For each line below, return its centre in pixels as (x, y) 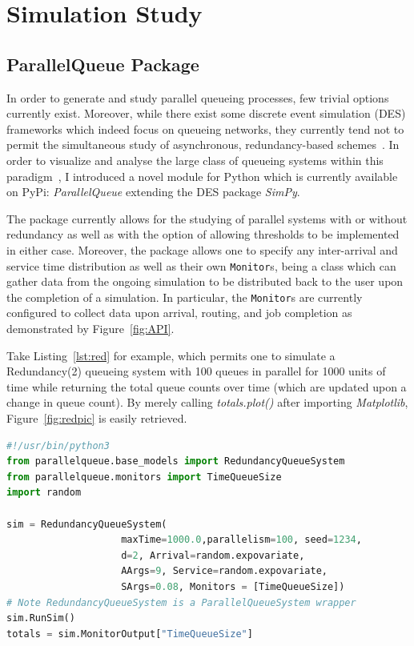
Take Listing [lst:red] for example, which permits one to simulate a (171, 355)
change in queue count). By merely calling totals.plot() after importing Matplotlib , (207, 402)
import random (44, 493)
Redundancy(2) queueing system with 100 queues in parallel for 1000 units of (196, 371)
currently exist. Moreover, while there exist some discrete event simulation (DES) (206, 113)
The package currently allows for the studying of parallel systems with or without (207, 218)
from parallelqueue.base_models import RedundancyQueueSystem (176, 461)
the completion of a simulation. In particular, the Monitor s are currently (185, 297)
